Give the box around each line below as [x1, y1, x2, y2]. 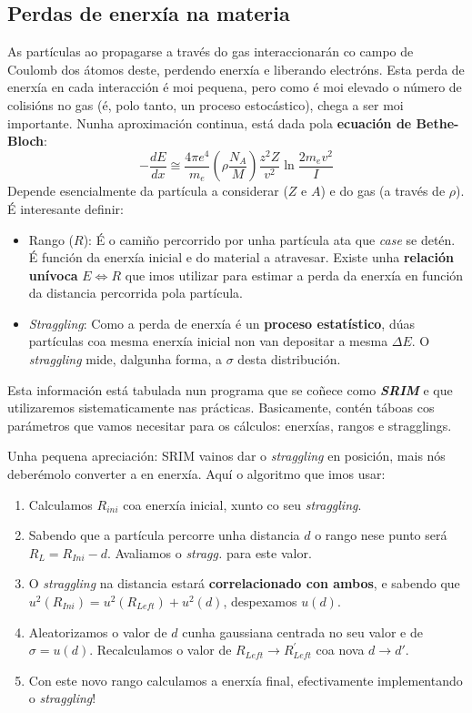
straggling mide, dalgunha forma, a [28, 350, 223, 369]
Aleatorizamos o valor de [28, 622, 167, 641]
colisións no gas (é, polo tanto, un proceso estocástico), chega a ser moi [7, 95, 404, 114]
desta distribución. [237, 350, 341, 369]
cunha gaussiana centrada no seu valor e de [182, 622, 423, 641]
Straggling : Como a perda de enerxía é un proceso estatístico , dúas [28, 313, 415, 332]
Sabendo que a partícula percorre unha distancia [28, 525, 300, 545]
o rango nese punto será [315, 525, 447, 545]
